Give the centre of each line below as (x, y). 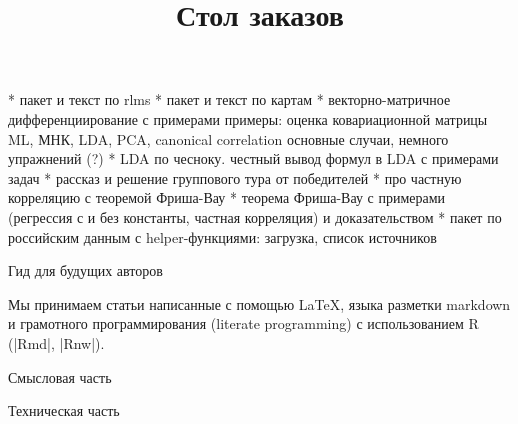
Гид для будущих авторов (85, 270)
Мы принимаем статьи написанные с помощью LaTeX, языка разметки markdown (259, 303)
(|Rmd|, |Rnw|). (56, 342)
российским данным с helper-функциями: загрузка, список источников (222, 236)
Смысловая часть (60, 376)
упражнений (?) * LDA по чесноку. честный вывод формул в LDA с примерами (253, 158)
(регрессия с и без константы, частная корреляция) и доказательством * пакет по (255, 216)
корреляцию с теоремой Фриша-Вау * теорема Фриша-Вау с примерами (227, 197)
